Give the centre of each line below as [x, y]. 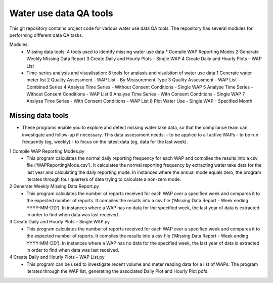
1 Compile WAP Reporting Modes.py [47, 151]
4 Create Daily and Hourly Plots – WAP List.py [57, 257]
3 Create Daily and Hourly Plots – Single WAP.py [60, 222]
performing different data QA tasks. [46, 35]
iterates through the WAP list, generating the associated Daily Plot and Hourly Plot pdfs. [118, 271]
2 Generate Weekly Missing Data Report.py [54, 186]
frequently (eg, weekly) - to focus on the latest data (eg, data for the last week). [105, 142]
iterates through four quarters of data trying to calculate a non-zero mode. [104, 179]
